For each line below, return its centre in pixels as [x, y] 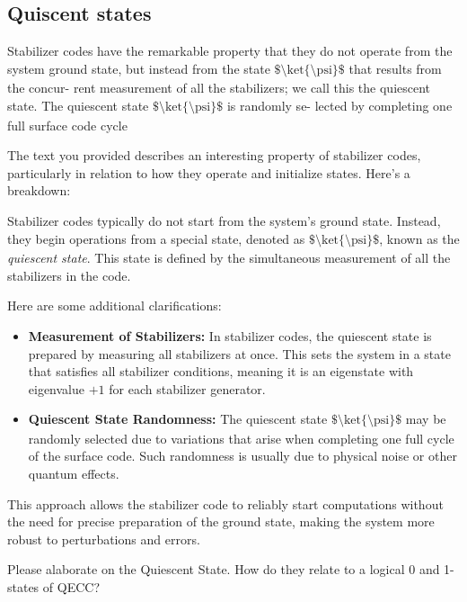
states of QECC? [53, 587]
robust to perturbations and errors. [104, 539]
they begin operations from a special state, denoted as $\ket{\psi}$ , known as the [233, 238]
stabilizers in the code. [69, 275]
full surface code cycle [67, 125]
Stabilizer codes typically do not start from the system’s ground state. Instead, [224, 220]
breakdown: [39, 190]
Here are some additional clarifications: [115, 305]
